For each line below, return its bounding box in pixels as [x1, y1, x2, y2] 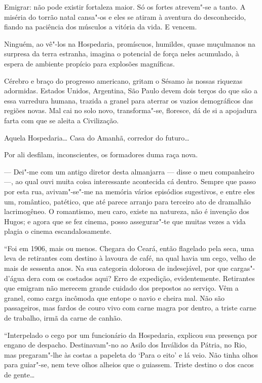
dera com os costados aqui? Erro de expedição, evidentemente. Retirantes [27, 272, 255, 283]
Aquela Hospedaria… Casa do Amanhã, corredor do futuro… [4, 132, 190, 143]
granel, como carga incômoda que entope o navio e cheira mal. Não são [4, 292, 224, 303]
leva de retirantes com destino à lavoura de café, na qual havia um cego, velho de [4, 253, 256, 263]
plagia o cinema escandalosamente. [4, 226, 112, 236]
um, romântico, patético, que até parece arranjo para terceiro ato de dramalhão [4, 196, 251, 206]
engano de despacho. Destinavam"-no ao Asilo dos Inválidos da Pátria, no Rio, [4, 339, 247, 350]
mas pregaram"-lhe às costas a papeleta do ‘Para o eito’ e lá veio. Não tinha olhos [4, 349, 258, 360]
